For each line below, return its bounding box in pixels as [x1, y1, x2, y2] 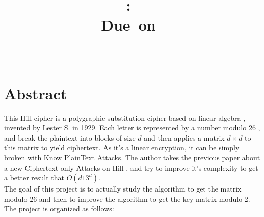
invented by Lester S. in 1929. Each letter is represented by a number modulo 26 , [4, 122, 260, 133]
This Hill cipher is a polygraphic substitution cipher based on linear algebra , [4, 112, 246, 123]
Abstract [4, 83, 67, 103]
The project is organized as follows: [4, 203, 114, 214]
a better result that [4, 172, 64, 183]
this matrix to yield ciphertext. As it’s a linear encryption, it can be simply [4, 142, 240, 153]
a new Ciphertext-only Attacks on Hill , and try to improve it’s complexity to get [4, 162, 258, 173]
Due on [101, 14, 156, 35]
